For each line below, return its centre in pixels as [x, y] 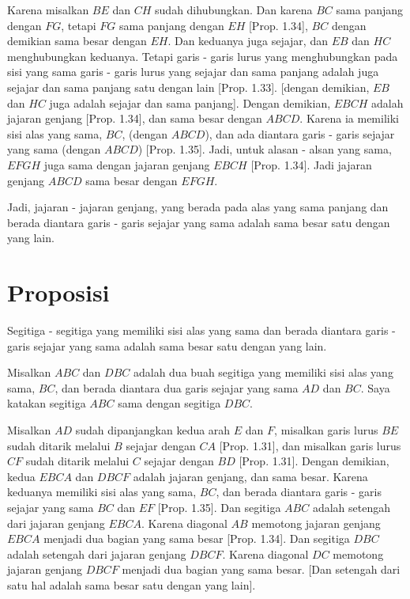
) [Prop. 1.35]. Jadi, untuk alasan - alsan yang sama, [265, 149]
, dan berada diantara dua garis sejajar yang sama [177, 387]
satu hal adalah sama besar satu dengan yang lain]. [132, 584]
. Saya [375, 387]
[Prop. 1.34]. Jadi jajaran [311, 164]
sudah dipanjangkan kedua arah [153, 430]
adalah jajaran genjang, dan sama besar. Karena [250, 476]
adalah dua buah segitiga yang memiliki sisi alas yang [263, 372]
